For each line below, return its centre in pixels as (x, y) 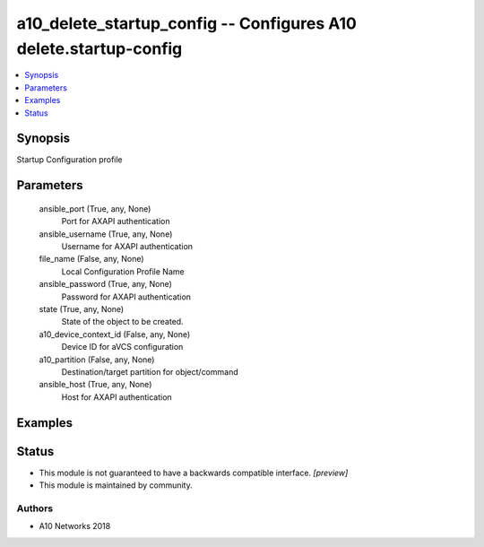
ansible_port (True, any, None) (95, 208)
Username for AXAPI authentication (127, 246)
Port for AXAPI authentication (116, 221)
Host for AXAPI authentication (117, 397)
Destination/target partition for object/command (150, 371)
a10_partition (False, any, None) (97, 360)
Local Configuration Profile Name (123, 271)
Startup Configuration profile (69, 160)
